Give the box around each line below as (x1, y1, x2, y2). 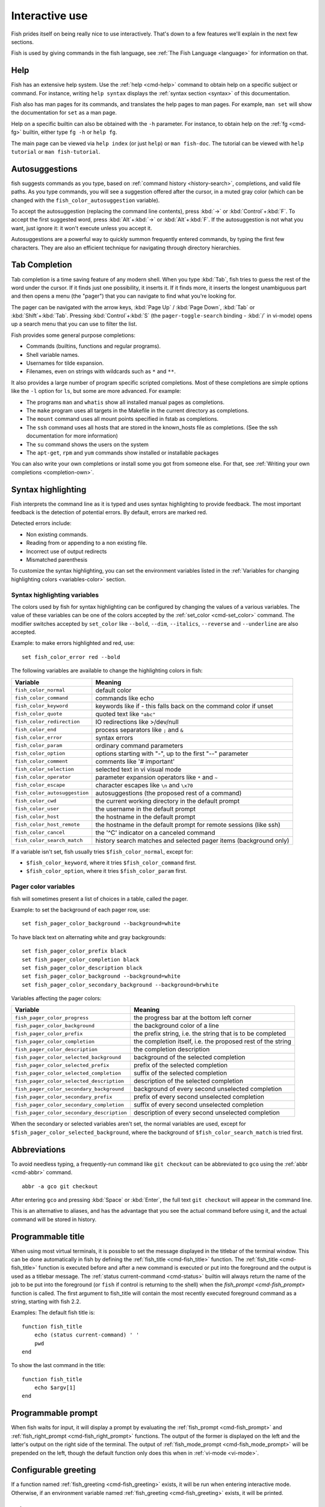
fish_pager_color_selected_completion (14, 1070, 122, 1076)
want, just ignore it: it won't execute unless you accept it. (11, 224, 153, 231)
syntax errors (95, 733, 134, 741)
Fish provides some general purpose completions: (11, 332, 135, 339)
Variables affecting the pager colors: (11, 995, 102, 1002)
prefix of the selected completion (133, 1061, 228, 1069)
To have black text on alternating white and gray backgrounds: (11, 933, 167, 940)
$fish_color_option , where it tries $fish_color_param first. (26, 867, 187, 875)
